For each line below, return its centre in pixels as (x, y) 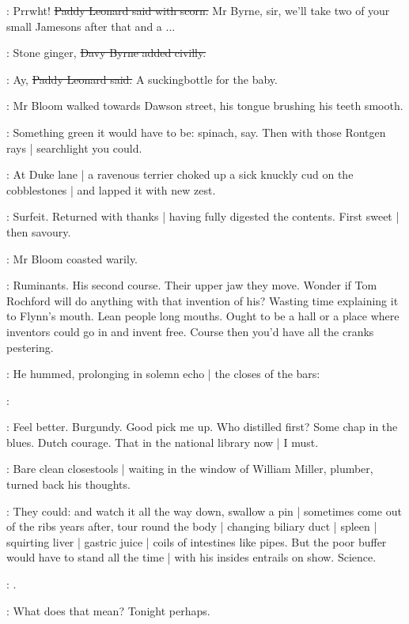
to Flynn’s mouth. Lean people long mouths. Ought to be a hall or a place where (203, 316)
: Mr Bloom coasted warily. (72, 258)
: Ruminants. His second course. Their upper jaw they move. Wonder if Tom (192, 285)
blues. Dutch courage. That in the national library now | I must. (163, 442)
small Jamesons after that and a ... (91, 26)
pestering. (30, 347)
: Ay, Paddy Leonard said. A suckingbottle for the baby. (142, 79)
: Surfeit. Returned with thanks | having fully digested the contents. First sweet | (203, 216)
